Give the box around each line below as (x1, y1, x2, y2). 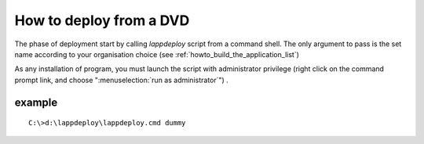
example (14, 95, 58, 109)
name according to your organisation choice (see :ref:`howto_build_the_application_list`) (14, 49, 300, 59)
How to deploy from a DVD (14, 12, 190, 29)
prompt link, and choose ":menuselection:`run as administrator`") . (14, 75, 229, 85)
